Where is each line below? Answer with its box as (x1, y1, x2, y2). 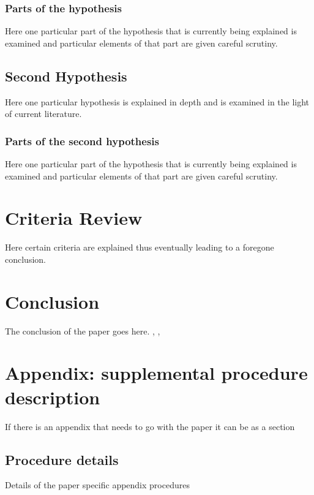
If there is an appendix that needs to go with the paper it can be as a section (5, 420, 295, 433)
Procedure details (5, 450, 119, 469)
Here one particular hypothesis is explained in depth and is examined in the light (5, 95, 310, 108)
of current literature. (5, 107, 82, 120)
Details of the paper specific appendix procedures (5, 478, 190, 491)
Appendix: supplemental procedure (5, 360, 308, 385)
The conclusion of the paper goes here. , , (5, 324, 160, 337)
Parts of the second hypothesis (5, 133, 159, 148)
